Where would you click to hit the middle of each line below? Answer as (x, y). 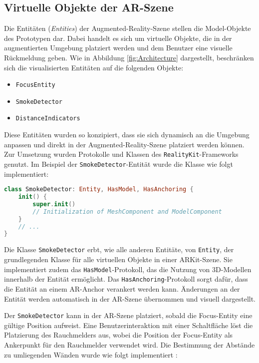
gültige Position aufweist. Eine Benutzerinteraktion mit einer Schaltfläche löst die (129, 325)
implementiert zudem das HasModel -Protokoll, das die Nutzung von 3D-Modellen (128, 269)
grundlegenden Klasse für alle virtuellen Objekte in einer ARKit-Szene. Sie (118, 259)
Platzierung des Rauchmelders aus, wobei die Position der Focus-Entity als (119, 335)
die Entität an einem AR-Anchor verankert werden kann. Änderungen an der (122, 288)
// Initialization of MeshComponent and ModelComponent (127, 211)
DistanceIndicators (48, 119)
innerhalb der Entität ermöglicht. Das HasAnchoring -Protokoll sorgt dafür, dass (126, 279)
